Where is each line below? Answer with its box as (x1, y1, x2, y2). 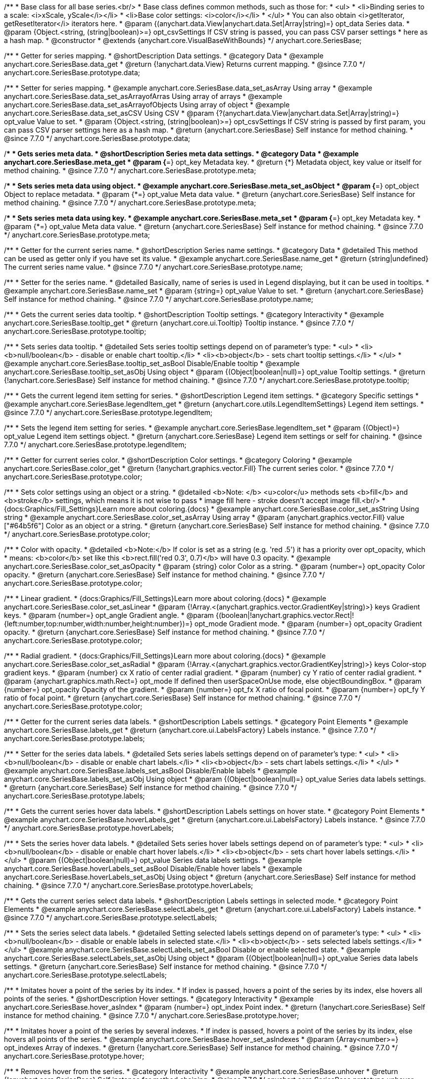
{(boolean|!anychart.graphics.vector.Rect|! (216, 611, 354, 619)
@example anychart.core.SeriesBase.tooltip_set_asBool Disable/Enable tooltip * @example (4, 359, 300, 368)
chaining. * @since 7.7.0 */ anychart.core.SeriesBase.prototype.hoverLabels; (4, 881, 253, 890)
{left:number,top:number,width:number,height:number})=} (4, 619, 193, 628)
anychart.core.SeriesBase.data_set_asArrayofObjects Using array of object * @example (4, 100, 290, 109)
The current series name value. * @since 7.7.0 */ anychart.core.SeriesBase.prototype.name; (4, 263, 303, 271)
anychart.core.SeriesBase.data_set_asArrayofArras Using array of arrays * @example (4, 92, 283, 100)
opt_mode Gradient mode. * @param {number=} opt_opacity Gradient (194, 619, 422, 628)
